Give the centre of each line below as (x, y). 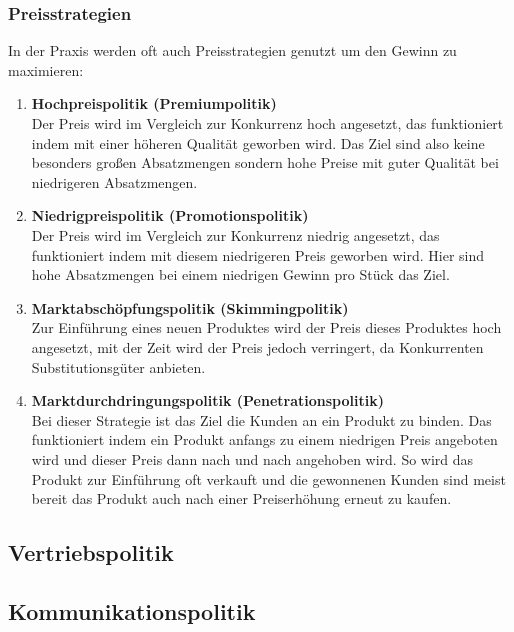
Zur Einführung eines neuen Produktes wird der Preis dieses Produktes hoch (266, 327)
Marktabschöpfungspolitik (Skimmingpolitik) (190, 307)
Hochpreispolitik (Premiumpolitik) (154, 103)
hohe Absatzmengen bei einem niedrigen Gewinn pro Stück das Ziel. (240, 274)
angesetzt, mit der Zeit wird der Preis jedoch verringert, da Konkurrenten (257, 346)
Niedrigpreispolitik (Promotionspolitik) (170, 215)
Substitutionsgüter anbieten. (118, 366)
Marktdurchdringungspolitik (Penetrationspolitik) (207, 400)
